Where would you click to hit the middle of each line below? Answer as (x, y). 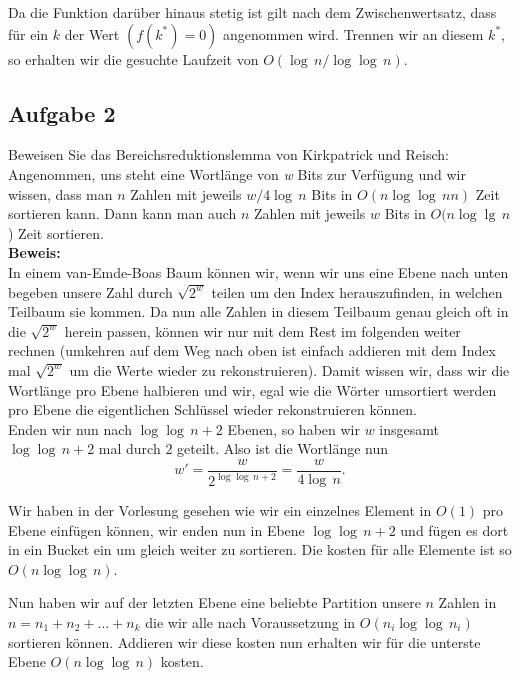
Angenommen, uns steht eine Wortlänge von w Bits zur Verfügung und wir (237, 173)
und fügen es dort (454, 529)
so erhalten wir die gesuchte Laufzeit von (133, 58)
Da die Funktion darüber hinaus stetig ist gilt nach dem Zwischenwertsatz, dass (252, 12)
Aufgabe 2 (62, 112)
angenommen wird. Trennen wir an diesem (353, 33)
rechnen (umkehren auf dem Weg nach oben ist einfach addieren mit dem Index (252, 350)
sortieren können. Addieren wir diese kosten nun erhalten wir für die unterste (244, 641)
